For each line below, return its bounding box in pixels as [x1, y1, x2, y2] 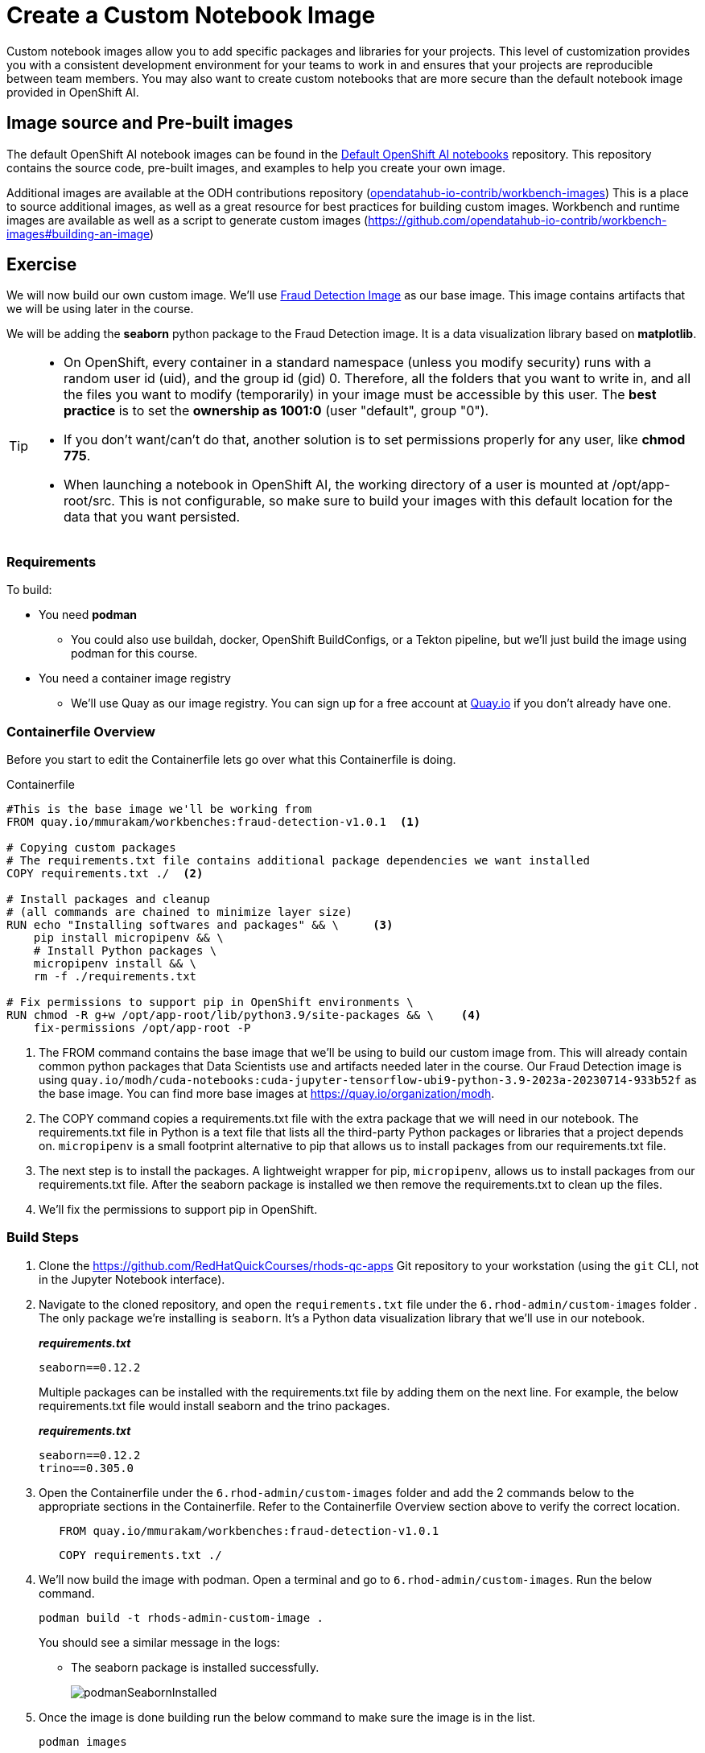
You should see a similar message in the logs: [39, 1635, 280, 1649]
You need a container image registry [39, 671, 231, 686]
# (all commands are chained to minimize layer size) [6, 905, 352, 918]
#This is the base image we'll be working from [6, 802, 312, 815]
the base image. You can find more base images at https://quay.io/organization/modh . [39, 1086, 495, 1100]
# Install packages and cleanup [6, 892, 210, 905]
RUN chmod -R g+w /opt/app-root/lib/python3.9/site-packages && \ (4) [6, 1008, 482, 1021]
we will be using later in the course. [6, 302, 194, 316]
